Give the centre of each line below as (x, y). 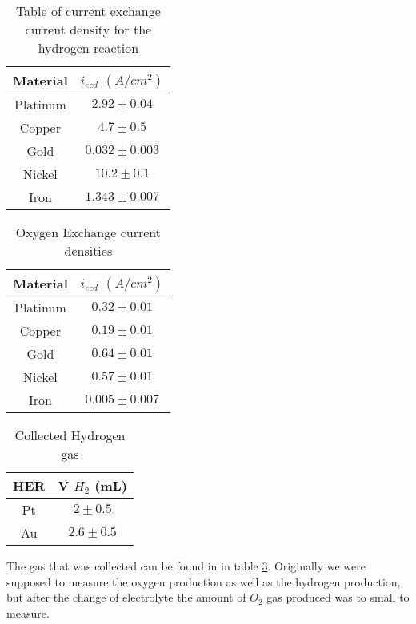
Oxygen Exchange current (88, 232)
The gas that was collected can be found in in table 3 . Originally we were (186, 566)
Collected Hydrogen (70, 435)
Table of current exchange (88, 11)
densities (88, 250)
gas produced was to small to (338, 597)
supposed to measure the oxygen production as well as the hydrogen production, (204, 581)
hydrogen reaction (88, 48)
